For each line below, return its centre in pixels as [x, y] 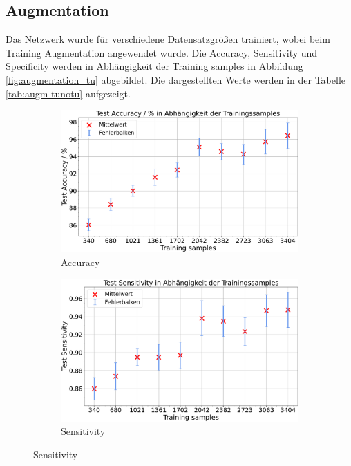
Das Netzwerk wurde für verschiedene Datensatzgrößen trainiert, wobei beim [168, 39]
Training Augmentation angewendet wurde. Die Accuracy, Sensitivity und [162, 52]
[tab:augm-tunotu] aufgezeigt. [68, 93]
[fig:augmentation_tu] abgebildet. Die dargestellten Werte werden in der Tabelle [176, 79]
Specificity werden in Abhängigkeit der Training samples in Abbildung [154, 66]
